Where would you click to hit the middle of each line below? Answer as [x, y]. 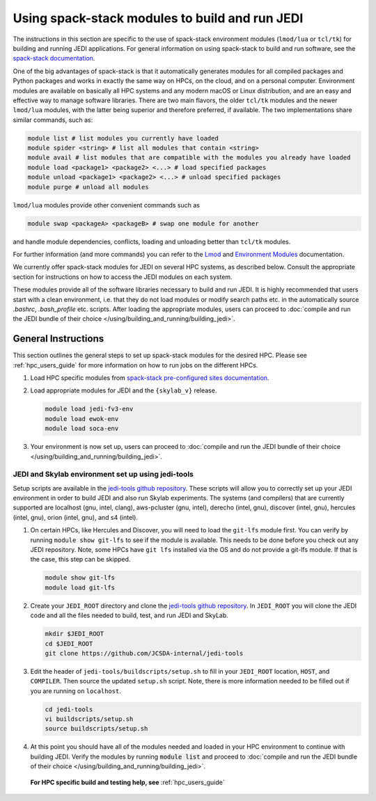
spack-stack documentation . [54, 58]
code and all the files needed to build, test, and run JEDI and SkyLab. [130, 615]
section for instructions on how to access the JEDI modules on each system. [123, 277]
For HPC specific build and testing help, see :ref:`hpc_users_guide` [128, 782]
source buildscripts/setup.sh [96, 729]
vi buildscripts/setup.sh [89, 719]
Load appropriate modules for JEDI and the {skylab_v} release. [124, 390]
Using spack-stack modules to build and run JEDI [158, 18]
